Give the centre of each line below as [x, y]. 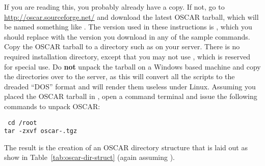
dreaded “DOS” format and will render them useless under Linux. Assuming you [130, 86]
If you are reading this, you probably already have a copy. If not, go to [114, 7]
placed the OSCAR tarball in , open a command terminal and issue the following [131, 96]
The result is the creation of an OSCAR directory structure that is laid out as [126, 147]
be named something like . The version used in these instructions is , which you [128, 27]
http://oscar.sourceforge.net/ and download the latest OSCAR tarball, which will [131, 16]
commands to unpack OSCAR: [52, 106]
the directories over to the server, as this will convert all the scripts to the [120, 76]
